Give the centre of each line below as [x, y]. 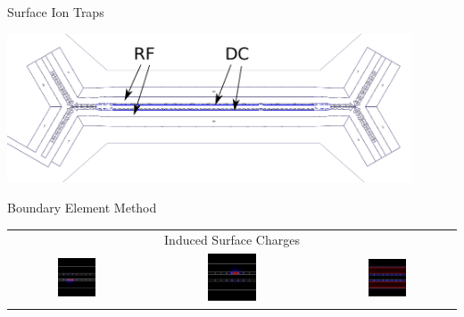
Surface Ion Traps [56, 12]
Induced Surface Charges [232, 240]
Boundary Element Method [82, 208]
